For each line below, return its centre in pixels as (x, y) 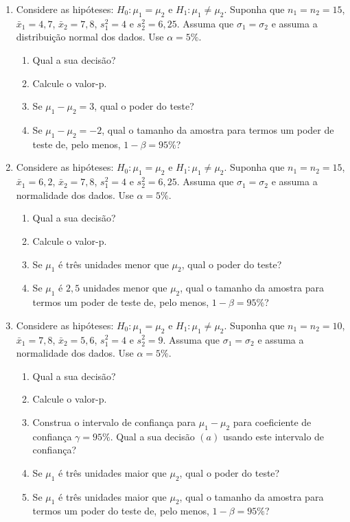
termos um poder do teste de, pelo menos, (121, 511)
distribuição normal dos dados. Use (90, 37)
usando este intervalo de (273, 436)
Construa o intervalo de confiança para (114, 422)
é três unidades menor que (114, 264)
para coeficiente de (272, 422)
